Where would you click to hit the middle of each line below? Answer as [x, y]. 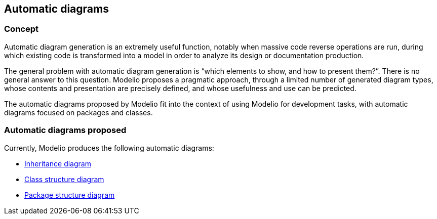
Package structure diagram [70, 195]
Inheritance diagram [58, 163]
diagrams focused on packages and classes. [78, 112]
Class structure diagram [64, 179]
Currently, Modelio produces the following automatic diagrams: [109, 148]
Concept [21, 29]
